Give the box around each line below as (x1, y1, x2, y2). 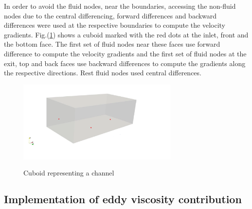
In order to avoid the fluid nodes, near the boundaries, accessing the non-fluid (4, 1, 236, 11)
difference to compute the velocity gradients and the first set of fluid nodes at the (4, 48, 247, 58)
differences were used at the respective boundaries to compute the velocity (4, 20, 226, 30)
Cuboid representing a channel (23, 168, 114, 178)
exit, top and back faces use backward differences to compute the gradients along (4, 58, 246, 68)
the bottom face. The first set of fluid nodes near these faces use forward (4, 39, 220, 49)
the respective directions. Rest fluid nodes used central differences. (4, 68, 201, 78)
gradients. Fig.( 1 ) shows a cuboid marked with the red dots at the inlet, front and (4, 29, 249, 39)
